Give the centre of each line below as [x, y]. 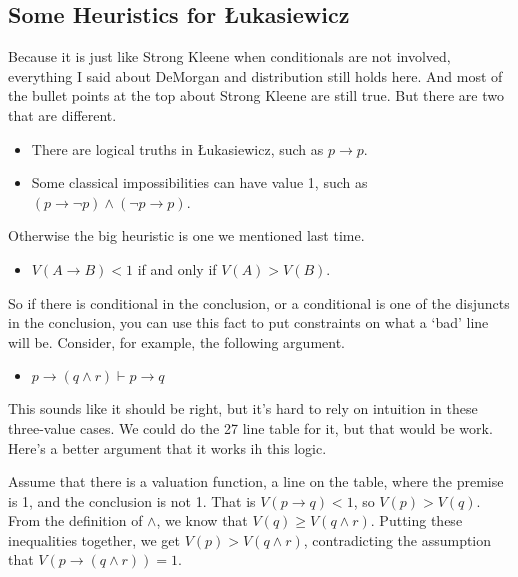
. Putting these [416, 520]
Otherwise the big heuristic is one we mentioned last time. [186, 235]
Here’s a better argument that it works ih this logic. [167, 447]
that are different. [62, 114]
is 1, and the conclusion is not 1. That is [132, 500]
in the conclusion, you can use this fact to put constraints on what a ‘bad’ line [248, 322]
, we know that [202, 520]
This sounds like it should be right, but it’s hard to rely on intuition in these [243, 408]
